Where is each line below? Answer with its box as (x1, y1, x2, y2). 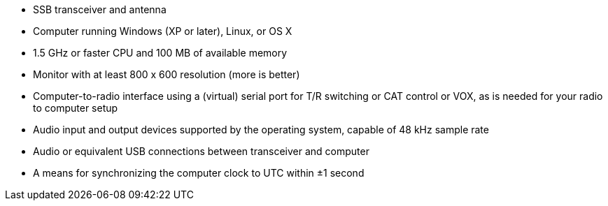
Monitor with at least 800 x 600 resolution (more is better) (33, 68, 300, 80)
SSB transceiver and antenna (33, 3, 167, 15)
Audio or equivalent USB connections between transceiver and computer (33, 145, 369, 157)
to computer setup (33, 102, 118, 114)
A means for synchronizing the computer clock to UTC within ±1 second (33, 167, 365, 179)
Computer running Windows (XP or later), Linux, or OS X (33, 25, 292, 37)
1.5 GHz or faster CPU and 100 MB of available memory (33, 47, 288, 59)
